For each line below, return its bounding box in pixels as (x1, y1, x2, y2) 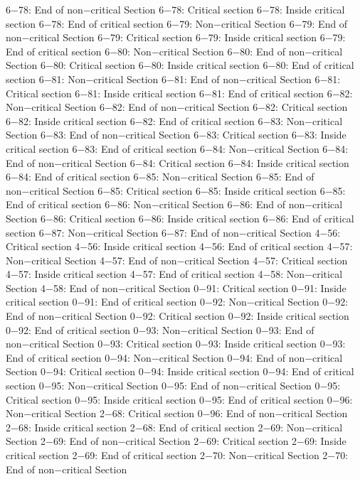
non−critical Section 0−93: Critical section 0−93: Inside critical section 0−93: (6, 336, 346, 351)
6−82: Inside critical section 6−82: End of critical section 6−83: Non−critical (6, 113, 343, 128)
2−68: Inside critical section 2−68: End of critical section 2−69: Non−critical (6, 419, 343, 434)
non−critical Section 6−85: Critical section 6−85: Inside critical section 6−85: (6, 183, 346, 198)
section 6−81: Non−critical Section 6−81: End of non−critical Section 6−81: (6, 71, 341, 86)
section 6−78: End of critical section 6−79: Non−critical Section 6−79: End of (6, 16, 348, 31)
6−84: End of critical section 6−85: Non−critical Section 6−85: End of (6, 169, 314, 184)
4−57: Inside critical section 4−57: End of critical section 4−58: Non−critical (6, 267, 343, 281)
